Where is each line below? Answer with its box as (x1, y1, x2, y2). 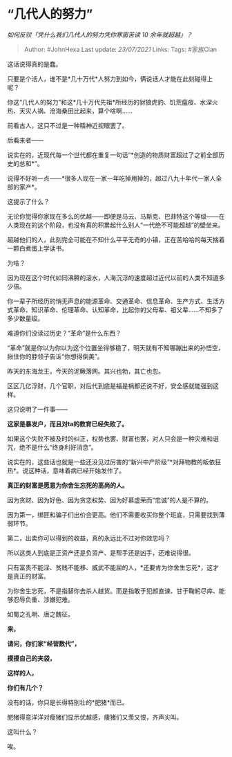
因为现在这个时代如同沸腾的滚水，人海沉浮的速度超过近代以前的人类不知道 (7, 273, 219, 282)
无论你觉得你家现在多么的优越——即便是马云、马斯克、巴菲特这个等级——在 (7, 212, 225, 220)
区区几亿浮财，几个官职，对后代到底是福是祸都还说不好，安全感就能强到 (7, 381, 213, 390)
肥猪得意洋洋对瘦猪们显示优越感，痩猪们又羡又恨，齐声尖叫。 (7, 713, 183, 721)
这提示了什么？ (7, 197, 50, 206)
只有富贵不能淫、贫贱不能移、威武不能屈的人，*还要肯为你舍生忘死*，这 (7, 563, 213, 572)
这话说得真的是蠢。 (7, 60, 62, 68)
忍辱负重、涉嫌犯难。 (12, 595, 74, 603)
